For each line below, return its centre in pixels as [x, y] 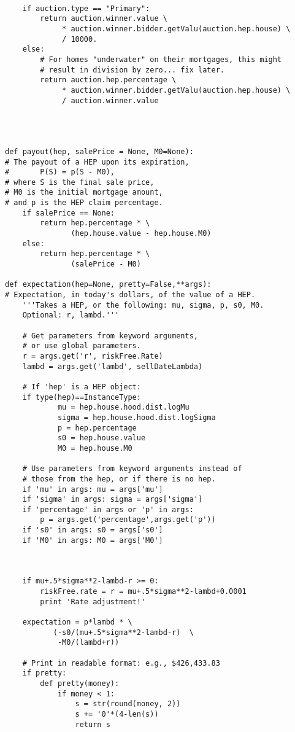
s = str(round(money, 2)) [128, 704]
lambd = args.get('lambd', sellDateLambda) [113, 366]
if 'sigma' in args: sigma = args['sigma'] [113, 500]
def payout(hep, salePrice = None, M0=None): [99, 151]
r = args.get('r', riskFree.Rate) [93, 356]
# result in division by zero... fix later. [132, 70]
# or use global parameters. [82, 346]
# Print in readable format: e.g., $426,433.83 [121, 663]
